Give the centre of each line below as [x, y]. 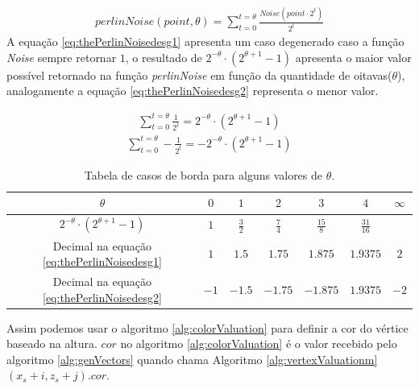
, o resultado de [164, 57]
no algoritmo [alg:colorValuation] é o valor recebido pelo [259, 343]
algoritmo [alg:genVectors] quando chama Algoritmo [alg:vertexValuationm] [192, 359]
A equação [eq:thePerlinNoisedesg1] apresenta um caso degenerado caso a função [205, 41]
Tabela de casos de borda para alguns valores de [203, 174]
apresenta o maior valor [353, 57]
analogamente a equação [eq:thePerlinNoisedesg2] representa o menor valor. [193, 91]
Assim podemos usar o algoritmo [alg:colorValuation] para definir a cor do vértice [207, 327]
